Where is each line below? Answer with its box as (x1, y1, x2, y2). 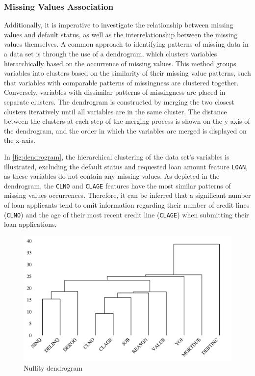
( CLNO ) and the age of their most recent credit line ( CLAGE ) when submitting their (4, 209, 249, 219)
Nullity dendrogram (24, 362, 83, 373)
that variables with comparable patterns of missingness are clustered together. (4, 77, 239, 87)
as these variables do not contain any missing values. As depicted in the (4, 171, 220, 181)
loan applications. (4, 219, 57, 229)
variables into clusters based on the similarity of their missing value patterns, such (4, 68, 251, 78)
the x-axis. (4, 135, 35, 145)
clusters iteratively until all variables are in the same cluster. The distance (4, 106, 227, 116)
